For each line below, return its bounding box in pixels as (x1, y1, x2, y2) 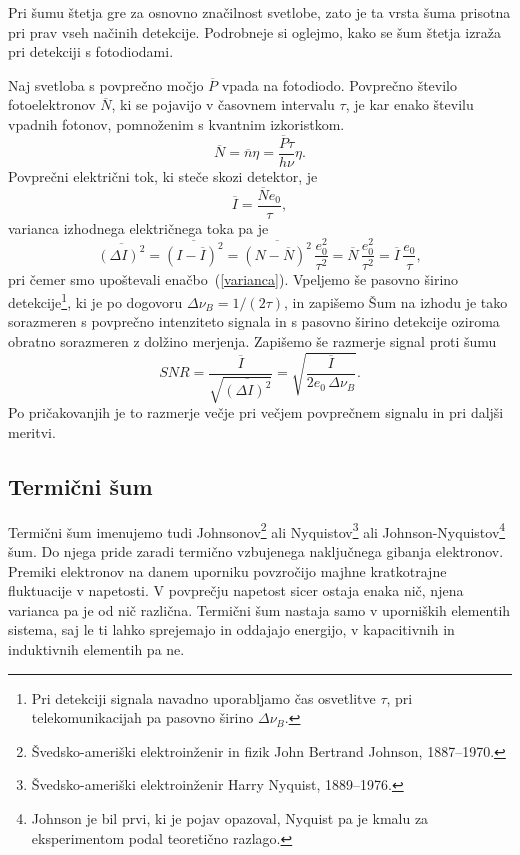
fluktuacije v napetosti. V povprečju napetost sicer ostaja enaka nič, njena (8, 580, 464, 601)
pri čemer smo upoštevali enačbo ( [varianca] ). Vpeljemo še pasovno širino (8, 268, 459, 289)
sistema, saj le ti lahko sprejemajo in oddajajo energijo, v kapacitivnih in (8, 619, 455, 640)
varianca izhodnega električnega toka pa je (8, 217, 269, 238)
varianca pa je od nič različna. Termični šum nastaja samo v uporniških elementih (8, 599, 511, 620)
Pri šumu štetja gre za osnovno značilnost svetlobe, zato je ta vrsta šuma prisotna (8, 2, 511, 22)
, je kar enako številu (345, 94, 474, 115)
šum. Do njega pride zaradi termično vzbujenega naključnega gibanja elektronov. (8, 541, 504, 562)
